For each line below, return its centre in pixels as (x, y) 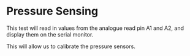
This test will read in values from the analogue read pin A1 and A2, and (95, 28)
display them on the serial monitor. (50, 34)
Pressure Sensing (52, 11)
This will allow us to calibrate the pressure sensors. (71, 46)
